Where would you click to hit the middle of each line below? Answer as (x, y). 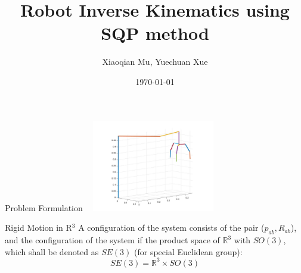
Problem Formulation (44, 207)
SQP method (155, 33)
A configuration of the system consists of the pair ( (171, 227)
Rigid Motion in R (38, 227)
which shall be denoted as (52, 251)
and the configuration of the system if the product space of (112, 240)
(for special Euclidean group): (188, 251)
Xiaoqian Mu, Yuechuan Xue (155, 62)
